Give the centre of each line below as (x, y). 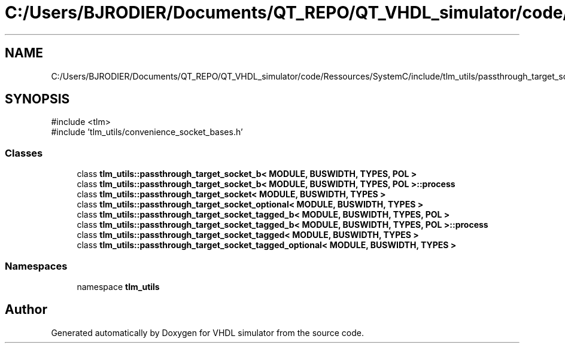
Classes (24, 153)
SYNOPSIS (37, 99)
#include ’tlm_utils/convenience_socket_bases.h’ (147, 132)
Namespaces (36, 266)
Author (26, 310)
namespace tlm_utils (118, 286)
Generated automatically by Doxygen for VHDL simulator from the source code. (208, 332)
